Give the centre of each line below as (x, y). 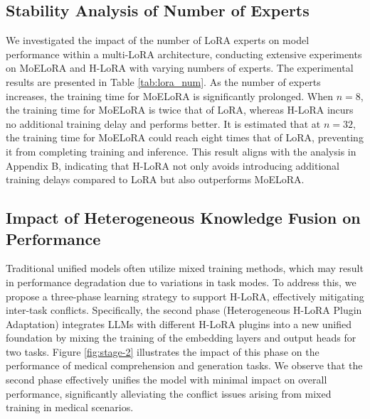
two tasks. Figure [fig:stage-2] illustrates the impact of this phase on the (163, 351)
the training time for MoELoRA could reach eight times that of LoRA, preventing (185, 137)
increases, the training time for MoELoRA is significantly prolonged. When (169, 96)
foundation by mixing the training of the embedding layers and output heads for (181, 338)
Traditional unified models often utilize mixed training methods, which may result (185, 268)
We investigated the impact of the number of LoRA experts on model (158, 40)
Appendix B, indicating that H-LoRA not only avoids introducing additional (173, 165)
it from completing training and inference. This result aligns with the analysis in (181, 151)
